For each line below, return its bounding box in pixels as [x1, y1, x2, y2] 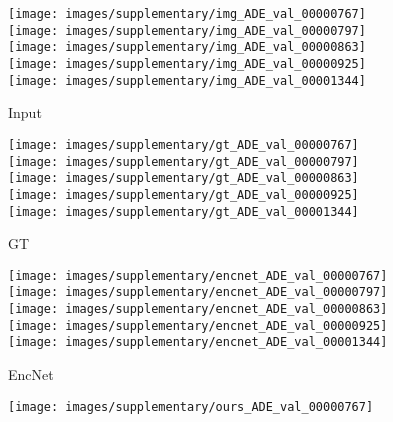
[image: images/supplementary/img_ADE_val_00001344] [8, 73, 366, 88]
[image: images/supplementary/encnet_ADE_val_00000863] [8, 302, 388, 317]
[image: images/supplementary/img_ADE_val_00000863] [8, 40, 366, 55]
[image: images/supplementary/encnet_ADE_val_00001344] [8, 335, 388, 350]
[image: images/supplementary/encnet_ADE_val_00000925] [8, 318, 388, 333]
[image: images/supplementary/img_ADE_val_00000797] [8, 23, 366, 38]
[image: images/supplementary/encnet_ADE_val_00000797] [8, 285, 388, 300]
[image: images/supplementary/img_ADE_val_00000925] [8, 56, 366, 71]
